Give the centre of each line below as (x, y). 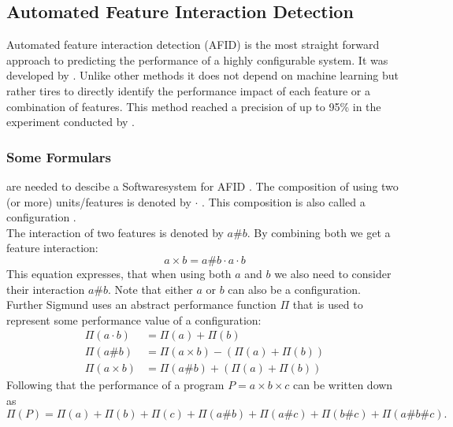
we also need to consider (333, 273)
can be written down (343, 385)
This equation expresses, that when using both (119, 273)
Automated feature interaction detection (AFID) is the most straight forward (193, 45)
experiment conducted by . (71, 122)
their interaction (46, 289)
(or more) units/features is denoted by (99, 201)
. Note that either (150, 289)
